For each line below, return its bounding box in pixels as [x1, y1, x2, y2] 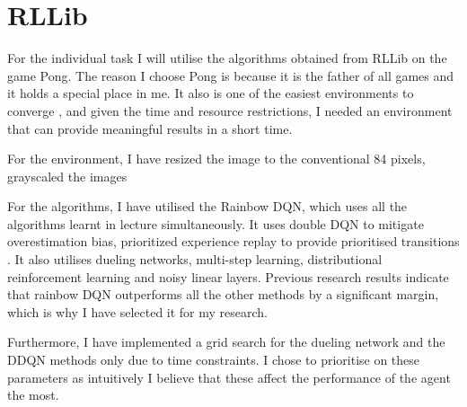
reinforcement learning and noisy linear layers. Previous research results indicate [7, 267, 449, 286]
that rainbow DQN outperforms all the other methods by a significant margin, [7, 285, 439, 304]
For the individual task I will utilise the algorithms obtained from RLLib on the [7, 49, 447, 67]
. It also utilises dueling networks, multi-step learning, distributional [7, 250, 383, 269]
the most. [7, 385, 59, 404]
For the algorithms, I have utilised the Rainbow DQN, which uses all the [7, 197, 408, 216]
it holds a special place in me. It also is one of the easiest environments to [7, 84, 414, 102]
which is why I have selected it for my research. [7, 302, 269, 321]
